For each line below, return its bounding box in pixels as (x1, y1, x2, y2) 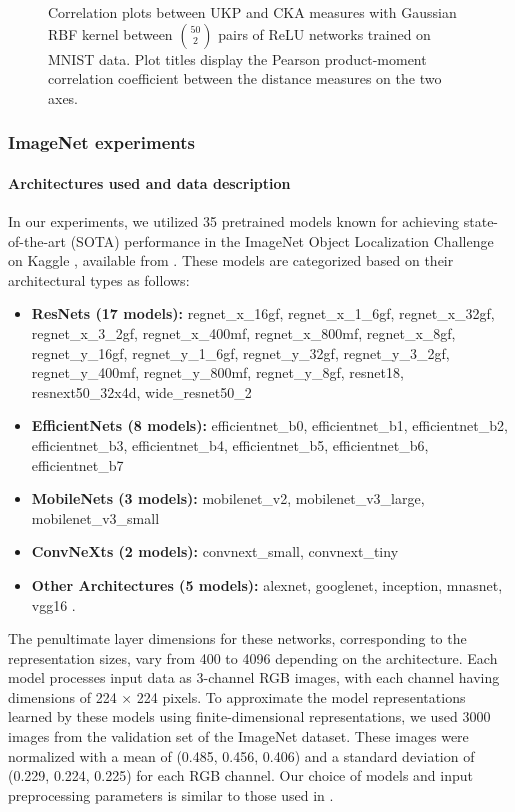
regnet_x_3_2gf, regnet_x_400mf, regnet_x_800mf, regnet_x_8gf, (31, 322, 456, 343)
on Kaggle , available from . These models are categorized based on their (8, 250, 454, 271)
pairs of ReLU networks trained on (218, 23, 431, 44)
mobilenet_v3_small (31, 507, 160, 528)
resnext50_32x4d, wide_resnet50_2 (31, 381, 252, 402)
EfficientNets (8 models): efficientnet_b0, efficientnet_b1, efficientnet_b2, (31, 415, 508, 436)
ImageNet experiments (8, 130, 195, 155)
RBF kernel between (48, 23, 173, 44)
